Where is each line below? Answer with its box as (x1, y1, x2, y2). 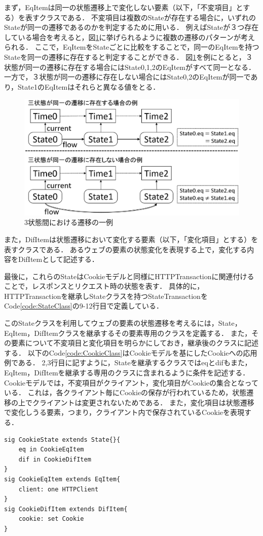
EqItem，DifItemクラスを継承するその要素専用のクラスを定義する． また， (4, 327, 252, 338)
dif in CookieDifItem (18, 455, 91, 463)
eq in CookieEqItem (18, 446, 84, 453)
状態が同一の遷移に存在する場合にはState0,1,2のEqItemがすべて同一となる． (4, 61, 256, 72)
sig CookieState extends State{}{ (4, 436, 121, 443)
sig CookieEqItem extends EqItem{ (4, 475, 121, 483)
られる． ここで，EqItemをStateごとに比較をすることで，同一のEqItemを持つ (4, 42, 259, 52)
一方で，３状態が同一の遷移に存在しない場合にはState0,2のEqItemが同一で (4, 71, 251, 82)
